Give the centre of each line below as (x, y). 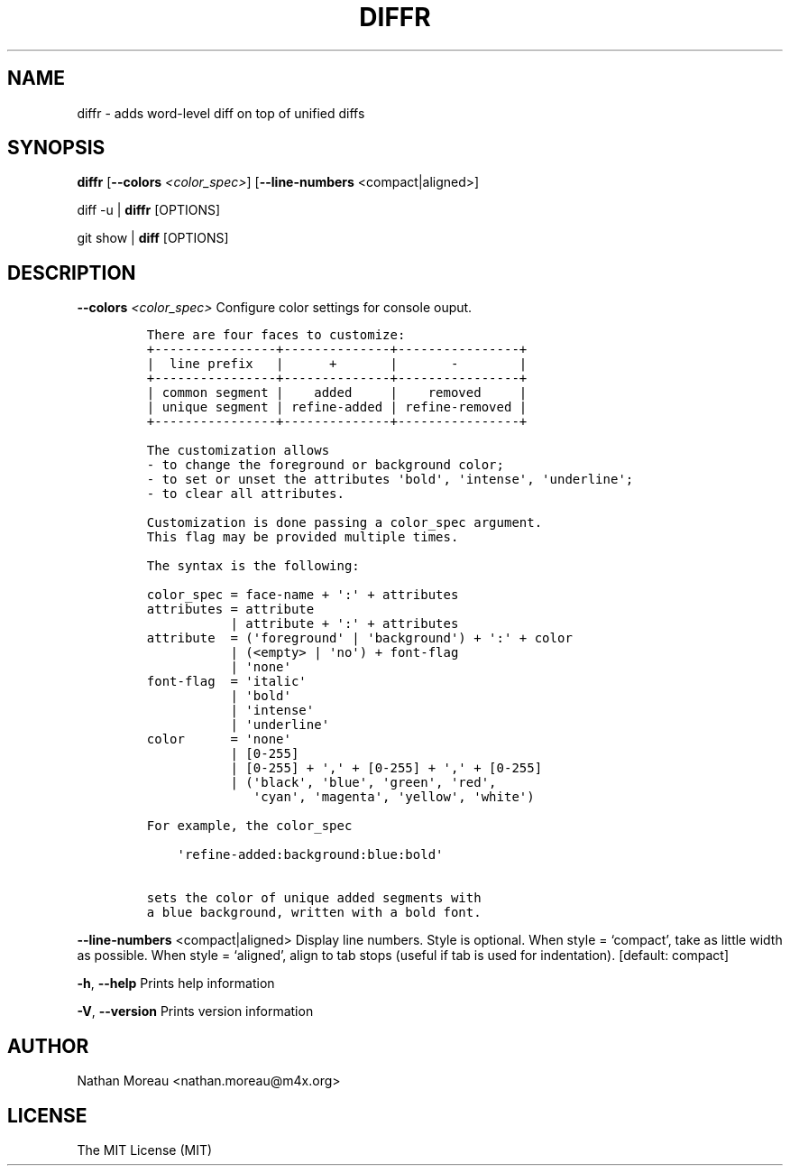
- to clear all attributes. (245, 494)
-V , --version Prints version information (195, 1011)
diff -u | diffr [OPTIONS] (149, 210)
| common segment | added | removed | (337, 393)
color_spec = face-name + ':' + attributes (303, 595)
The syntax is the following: (253, 566)
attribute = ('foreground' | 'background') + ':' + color (359, 638)
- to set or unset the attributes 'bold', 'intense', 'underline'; (390, 480)
